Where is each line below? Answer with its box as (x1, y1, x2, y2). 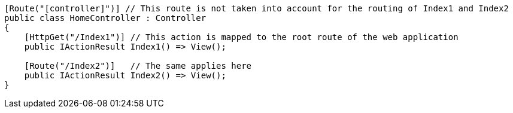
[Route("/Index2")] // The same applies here (24, 61, 252, 71)
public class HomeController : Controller (4, 13, 207, 23)
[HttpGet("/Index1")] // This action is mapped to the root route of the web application (24, 32, 459, 42)
